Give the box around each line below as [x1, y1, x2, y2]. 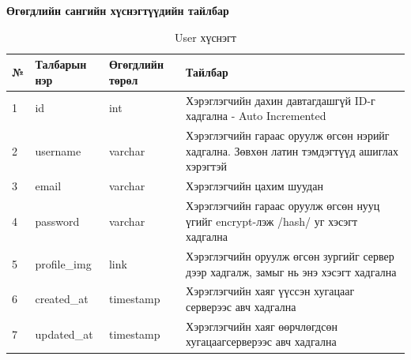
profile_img [35, 255, 92, 272]
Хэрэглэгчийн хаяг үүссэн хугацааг [186, 283, 355, 299]
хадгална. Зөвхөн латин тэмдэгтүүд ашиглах [186, 142, 398, 159]
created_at [35, 291, 89, 307]
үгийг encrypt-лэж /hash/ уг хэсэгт [186, 212, 358, 229]
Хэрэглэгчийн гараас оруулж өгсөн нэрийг [186, 127, 390, 144]
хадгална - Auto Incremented [186, 107, 326, 124]
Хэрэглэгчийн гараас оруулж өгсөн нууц [186, 197, 380, 213]
